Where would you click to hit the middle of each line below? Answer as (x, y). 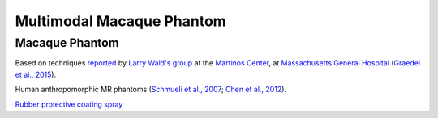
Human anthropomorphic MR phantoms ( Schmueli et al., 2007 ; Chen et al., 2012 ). (151, 90)
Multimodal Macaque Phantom (120, 21)
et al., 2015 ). (36, 74)
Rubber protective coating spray (69, 104)
